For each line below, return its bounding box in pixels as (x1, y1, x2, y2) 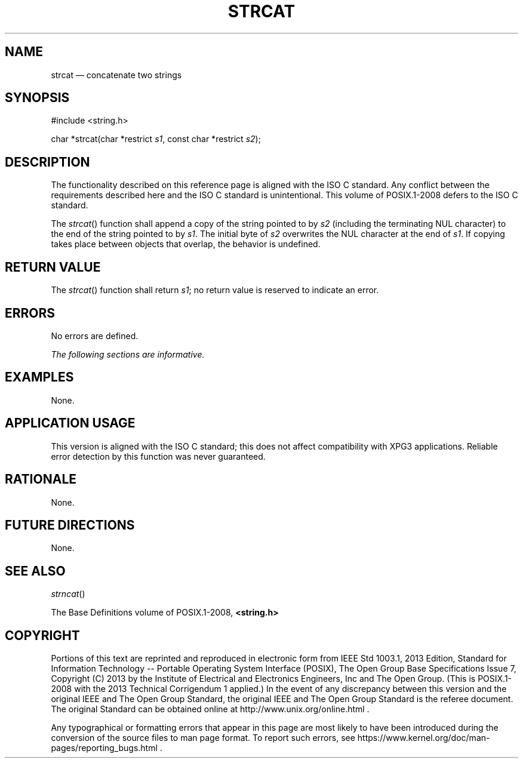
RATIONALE (5, 472, 77, 487)
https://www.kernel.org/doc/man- (357, 733, 490, 743)
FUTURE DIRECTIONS (5, 517, 135, 533)
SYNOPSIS (5, 90, 70, 106)
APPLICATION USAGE (5, 416, 136, 431)
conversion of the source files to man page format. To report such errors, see (51, 733, 355, 743)
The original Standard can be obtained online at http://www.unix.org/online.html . (51, 704, 370, 715)
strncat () (51, 589, 85, 599)
